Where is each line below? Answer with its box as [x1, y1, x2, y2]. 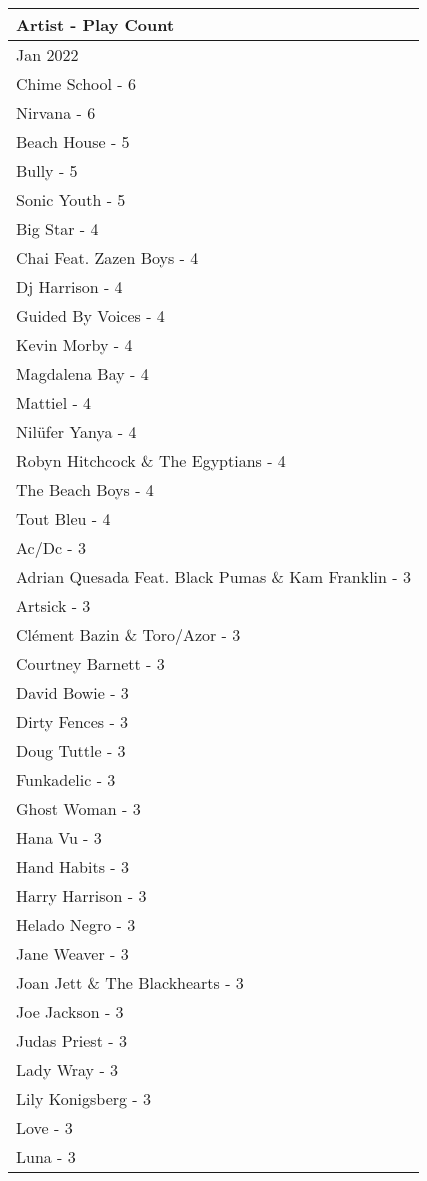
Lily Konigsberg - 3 [16, 1087, 152, 1110]
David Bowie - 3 [16, 681, 129, 704]
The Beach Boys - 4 [16, 478, 154, 501]
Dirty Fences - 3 [16, 710, 129, 733]
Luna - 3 [16, 1145, 76, 1168]
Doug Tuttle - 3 [16, 739, 126, 762]
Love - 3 [16, 1116, 73, 1139]
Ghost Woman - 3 [16, 797, 141, 820]
